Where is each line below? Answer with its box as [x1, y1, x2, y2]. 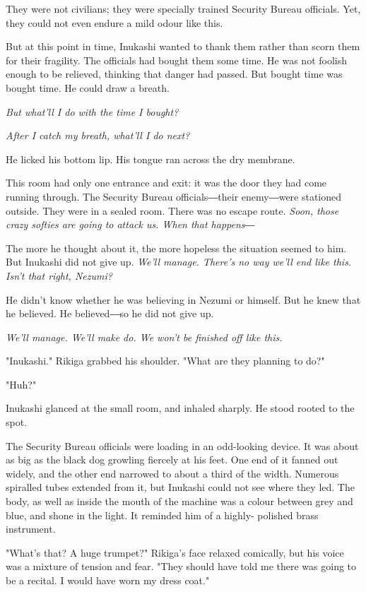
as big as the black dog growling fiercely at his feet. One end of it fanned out [6, 452, 338, 467]
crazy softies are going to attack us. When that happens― [6, 217, 255, 232]
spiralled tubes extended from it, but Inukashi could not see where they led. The [6, 480, 355, 495]
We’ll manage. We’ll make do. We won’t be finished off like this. [6, 329, 283, 344]
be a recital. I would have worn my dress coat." [6, 573, 210, 587]
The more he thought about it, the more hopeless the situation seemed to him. [6, 240, 347, 255]
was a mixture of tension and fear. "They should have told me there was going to [6, 559, 357, 574]
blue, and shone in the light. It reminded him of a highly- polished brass [6, 507, 319, 522]
